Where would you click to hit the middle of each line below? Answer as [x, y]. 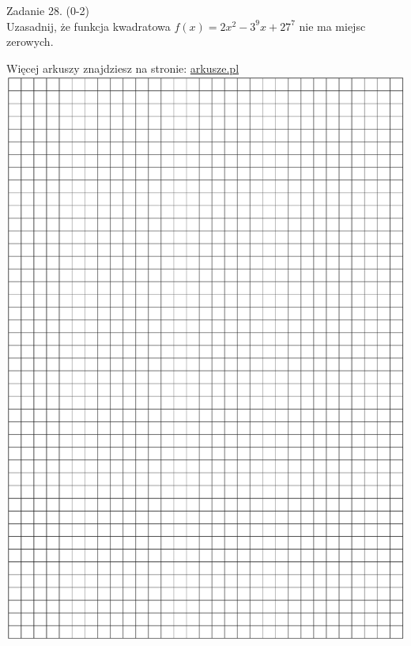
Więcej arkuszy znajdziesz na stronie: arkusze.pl [123, 68]
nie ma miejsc [332, 26]
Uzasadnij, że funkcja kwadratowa [89, 26]
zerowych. [30, 42]
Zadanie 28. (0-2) [48, 10]
